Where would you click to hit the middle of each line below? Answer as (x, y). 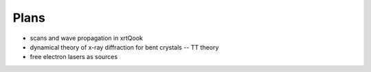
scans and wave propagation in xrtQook (87, 38)
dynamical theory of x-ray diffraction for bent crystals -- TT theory (124, 47)
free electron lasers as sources (74, 57)
